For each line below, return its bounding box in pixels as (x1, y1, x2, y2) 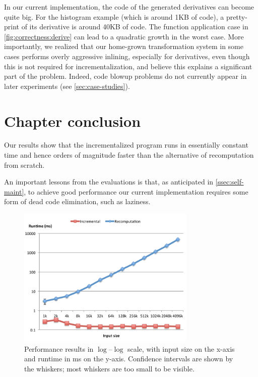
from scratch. (4, 159, 45, 170)
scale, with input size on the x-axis (127, 343, 235, 354)
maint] (4, 186, 24, 197)
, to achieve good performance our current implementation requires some (24, 186, 248, 197)
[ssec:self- (215, 176, 244, 187)
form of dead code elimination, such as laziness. (4, 196, 151, 207)
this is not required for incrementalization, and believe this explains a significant (4, 61, 252, 71)
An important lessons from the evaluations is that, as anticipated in (4, 176, 214, 187)
